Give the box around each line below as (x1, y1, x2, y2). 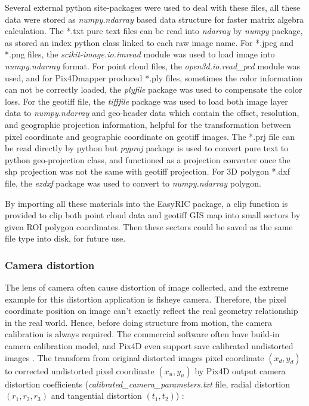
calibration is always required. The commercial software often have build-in (5, 328, 280, 340)
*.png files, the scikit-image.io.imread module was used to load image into (5, 48, 275, 60)
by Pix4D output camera (194, 364, 286, 377)
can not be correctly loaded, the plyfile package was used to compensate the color (5, 83, 302, 96)
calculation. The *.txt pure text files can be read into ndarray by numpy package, (5, 25, 303, 37)
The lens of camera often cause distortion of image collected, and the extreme (5, 281, 289, 294)
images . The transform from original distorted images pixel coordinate (5, 351, 264, 364)
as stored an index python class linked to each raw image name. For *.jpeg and (5, 36, 293, 48)
